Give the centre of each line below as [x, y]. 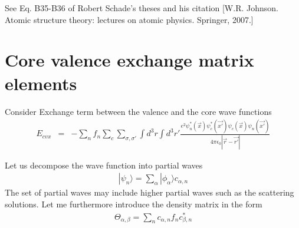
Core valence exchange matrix [129, 60]
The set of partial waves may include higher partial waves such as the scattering [149, 192]
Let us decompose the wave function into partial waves [104, 165]
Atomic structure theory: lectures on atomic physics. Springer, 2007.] [129, 19]
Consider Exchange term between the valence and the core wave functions [138, 111]
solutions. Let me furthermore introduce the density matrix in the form [134, 204]
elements [41, 83]
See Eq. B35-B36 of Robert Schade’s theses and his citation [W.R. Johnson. [142, 8]
